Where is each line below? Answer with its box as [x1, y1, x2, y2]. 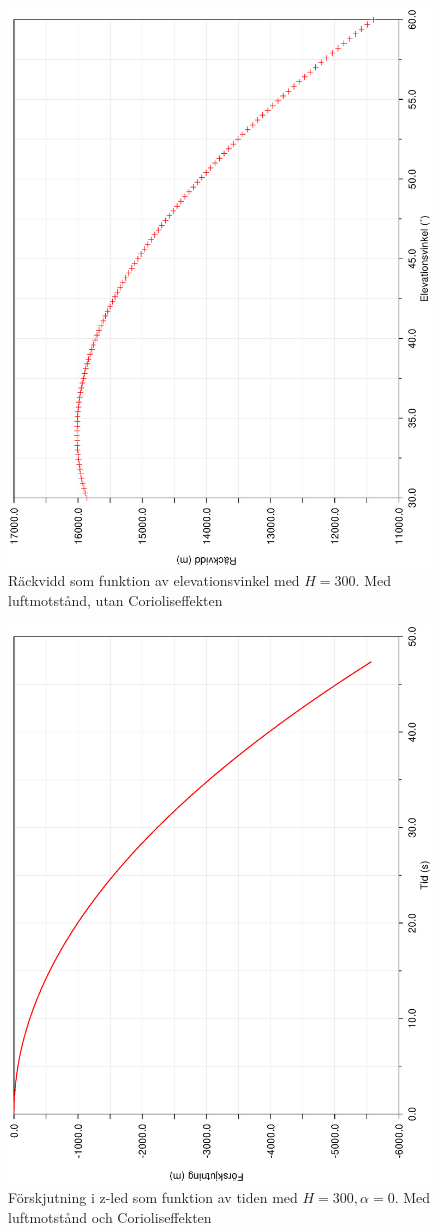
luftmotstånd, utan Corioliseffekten [8, 589, 223, 610]
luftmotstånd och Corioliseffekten [8, 1206, 212, 1227]
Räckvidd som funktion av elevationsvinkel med [8, 570, 300, 591]
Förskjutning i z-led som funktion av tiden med [8, 1186, 298, 1207]
